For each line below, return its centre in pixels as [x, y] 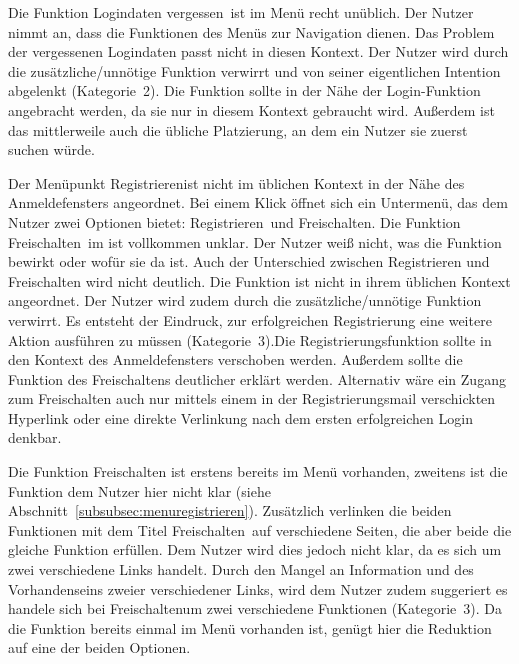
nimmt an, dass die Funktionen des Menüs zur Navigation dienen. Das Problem [251, 31]
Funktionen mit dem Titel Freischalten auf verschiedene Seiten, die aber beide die [260, 529]
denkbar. [35, 437]
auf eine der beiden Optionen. [99, 647]
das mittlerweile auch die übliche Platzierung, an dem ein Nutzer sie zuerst [238, 129]
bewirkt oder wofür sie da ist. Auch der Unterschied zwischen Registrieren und [249, 261]
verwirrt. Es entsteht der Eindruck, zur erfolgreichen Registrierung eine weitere [250, 319]
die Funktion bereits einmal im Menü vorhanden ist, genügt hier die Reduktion [250, 627]
